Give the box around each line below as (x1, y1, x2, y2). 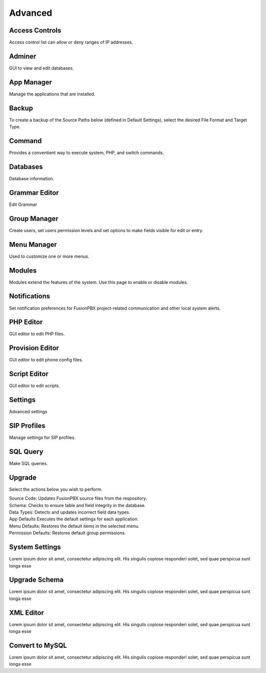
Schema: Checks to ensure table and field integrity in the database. (9, 502, 146, 508)
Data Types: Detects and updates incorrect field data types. (9, 509, 131, 515)
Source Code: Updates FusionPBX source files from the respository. (9, 495, 147, 501)
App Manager (9, 78, 52, 86)
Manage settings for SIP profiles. (9, 435, 76, 440)
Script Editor (9, 370, 49, 378)
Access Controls (9, 26, 62, 35)
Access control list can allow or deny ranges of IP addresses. (9, 40, 133, 45)
